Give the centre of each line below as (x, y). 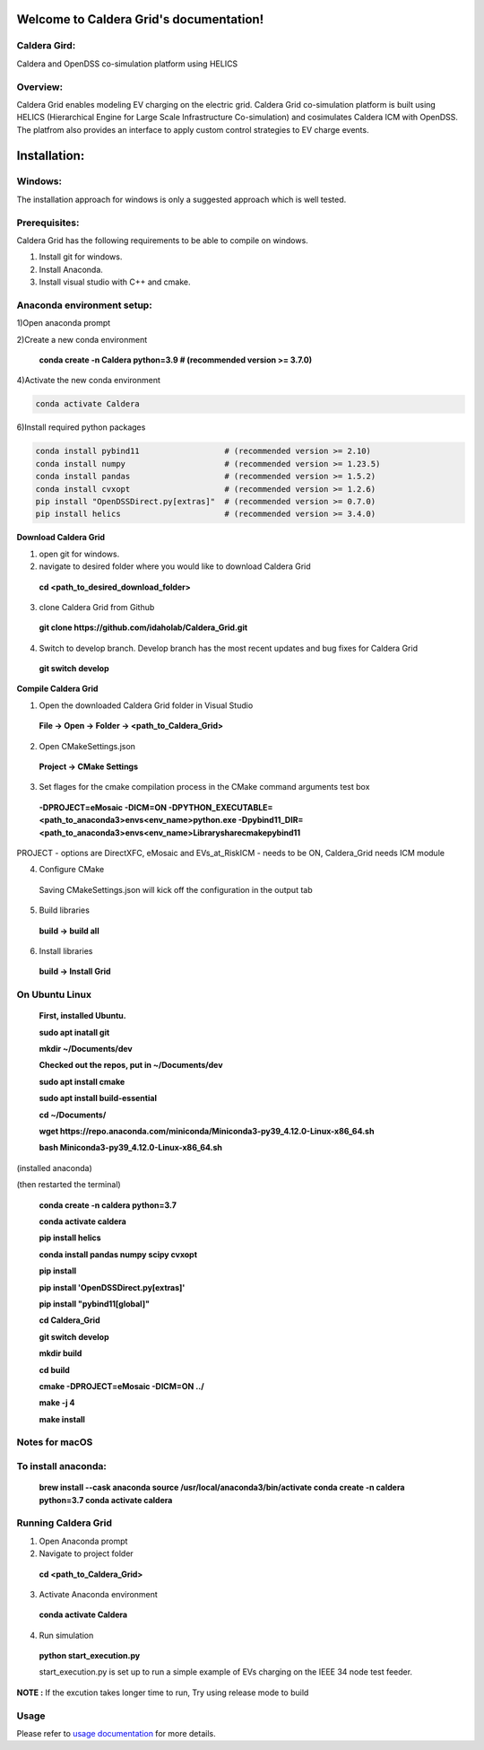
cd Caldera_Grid (69, 1320)
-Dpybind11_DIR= (271, 820)
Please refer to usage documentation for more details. (116, 1733)
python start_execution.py (90, 1656)
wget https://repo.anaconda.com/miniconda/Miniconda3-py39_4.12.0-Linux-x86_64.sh (207, 1132)
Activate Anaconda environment (99, 1594)
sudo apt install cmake (82, 1081)
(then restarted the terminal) (69, 1185)
